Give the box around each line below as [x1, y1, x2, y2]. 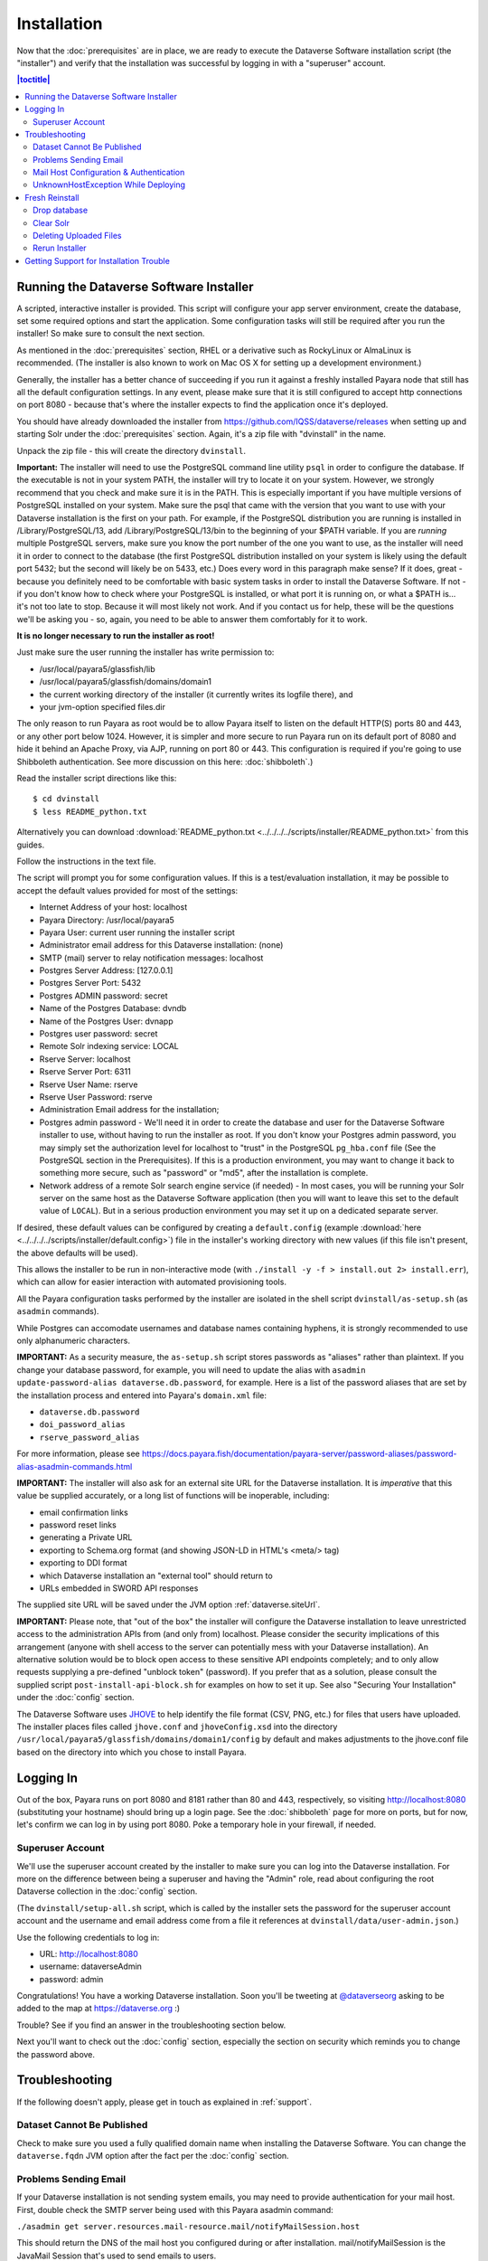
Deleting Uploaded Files [33, 231, 122, 241]
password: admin [39, 1973, 104, 1984]
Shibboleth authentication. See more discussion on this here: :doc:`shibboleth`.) [16, 756, 314, 767]
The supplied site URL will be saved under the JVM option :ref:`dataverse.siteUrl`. [16, 1599, 321, 1610]
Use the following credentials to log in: [16, 1932, 160, 1943]
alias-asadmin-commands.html [16, 1461, 133, 1471]
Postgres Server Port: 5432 [39, 978, 142, 989]
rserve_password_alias [39, 1432, 140, 1443]
